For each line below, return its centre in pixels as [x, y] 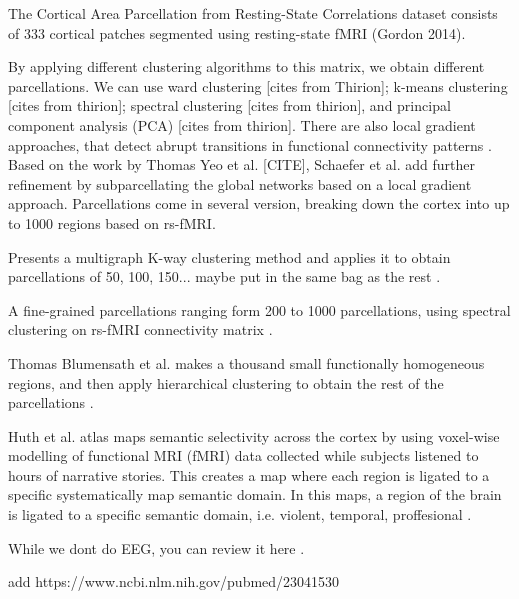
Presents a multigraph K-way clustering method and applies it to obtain [229, 256]
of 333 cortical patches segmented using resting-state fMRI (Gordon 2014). [237, 32]
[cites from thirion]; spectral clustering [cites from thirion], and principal [229, 105]
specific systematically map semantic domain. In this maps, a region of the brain [255, 494]
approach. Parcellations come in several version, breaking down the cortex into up [259, 203]
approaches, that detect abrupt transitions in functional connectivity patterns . [250, 144]
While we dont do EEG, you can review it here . [156, 547]
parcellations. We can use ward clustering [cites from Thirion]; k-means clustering [258, 85]
